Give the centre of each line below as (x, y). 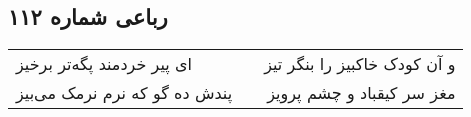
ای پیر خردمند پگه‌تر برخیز (104, 64)
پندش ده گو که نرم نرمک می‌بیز (124, 93)
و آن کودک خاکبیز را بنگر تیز (360, 64)
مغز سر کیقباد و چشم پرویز (361, 93)
